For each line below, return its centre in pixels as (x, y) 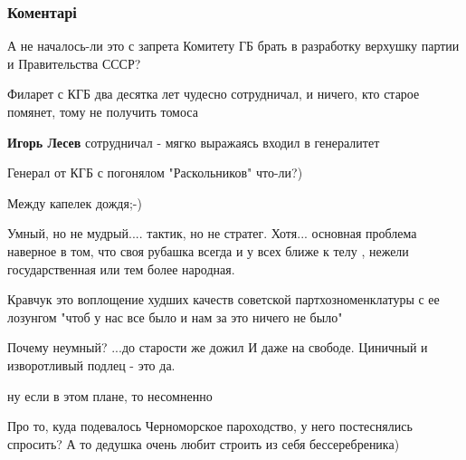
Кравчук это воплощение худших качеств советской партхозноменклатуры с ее (223, 299)
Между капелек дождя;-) (75, 202)
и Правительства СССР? (74, 63)
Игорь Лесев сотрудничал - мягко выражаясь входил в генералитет (194, 142)
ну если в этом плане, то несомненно (110, 395)
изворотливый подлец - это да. (91, 364)
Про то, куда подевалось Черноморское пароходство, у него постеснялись (210, 426)
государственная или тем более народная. (121, 268)
